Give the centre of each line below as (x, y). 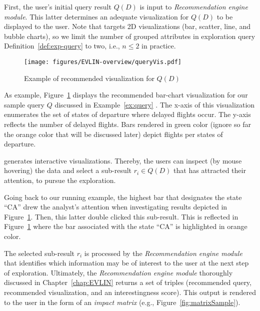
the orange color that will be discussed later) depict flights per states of (113, 134)
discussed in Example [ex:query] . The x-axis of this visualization (155, 104)
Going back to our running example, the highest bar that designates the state (123, 197)
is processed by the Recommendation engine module (163, 253)
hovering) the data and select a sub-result (68, 170)
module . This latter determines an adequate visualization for (96, 16)
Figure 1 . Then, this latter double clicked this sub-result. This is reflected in (121, 216)
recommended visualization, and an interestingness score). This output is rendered (130, 292)
